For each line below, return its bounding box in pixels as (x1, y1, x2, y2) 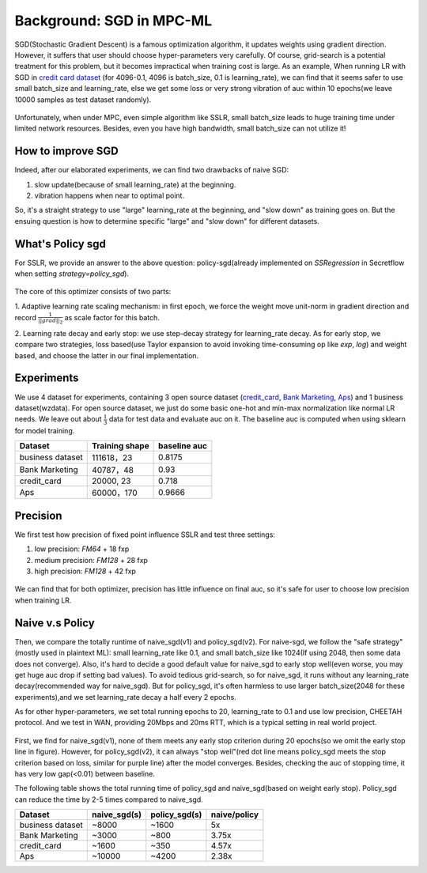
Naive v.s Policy (14, 616, 95, 629)
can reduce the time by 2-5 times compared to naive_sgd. (14, 795, 203, 804)
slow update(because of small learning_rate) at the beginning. (34, 180, 236, 189)
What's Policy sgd (14, 237, 106, 251)
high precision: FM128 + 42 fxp (34, 566, 136, 576)
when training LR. (14, 595, 72, 605)
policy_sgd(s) (150, 809, 202, 820)
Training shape (92, 440, 149, 452)
